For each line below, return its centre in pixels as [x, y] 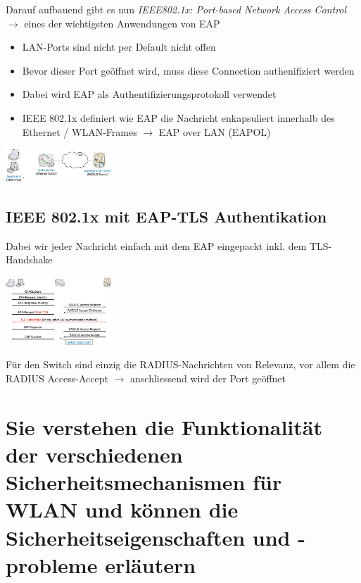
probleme [52, 564]
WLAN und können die [122, 509]
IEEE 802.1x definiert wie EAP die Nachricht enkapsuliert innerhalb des [178, 117]
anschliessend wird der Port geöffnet [208, 378]
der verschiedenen [94, 455]
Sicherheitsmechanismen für [144, 482]
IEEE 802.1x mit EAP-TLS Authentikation [166, 216]
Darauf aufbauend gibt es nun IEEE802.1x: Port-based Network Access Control [176, 9]
